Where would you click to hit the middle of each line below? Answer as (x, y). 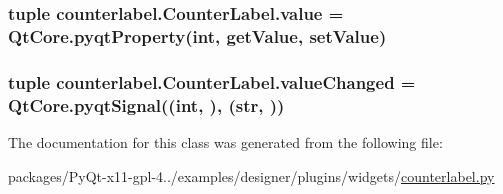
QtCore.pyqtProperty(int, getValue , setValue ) (197, 35)
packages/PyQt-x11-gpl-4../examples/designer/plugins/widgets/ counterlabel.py (251, 175)
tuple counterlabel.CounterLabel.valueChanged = (212, 81)
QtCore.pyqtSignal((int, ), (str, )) (146, 104)
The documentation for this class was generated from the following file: (225, 141)
